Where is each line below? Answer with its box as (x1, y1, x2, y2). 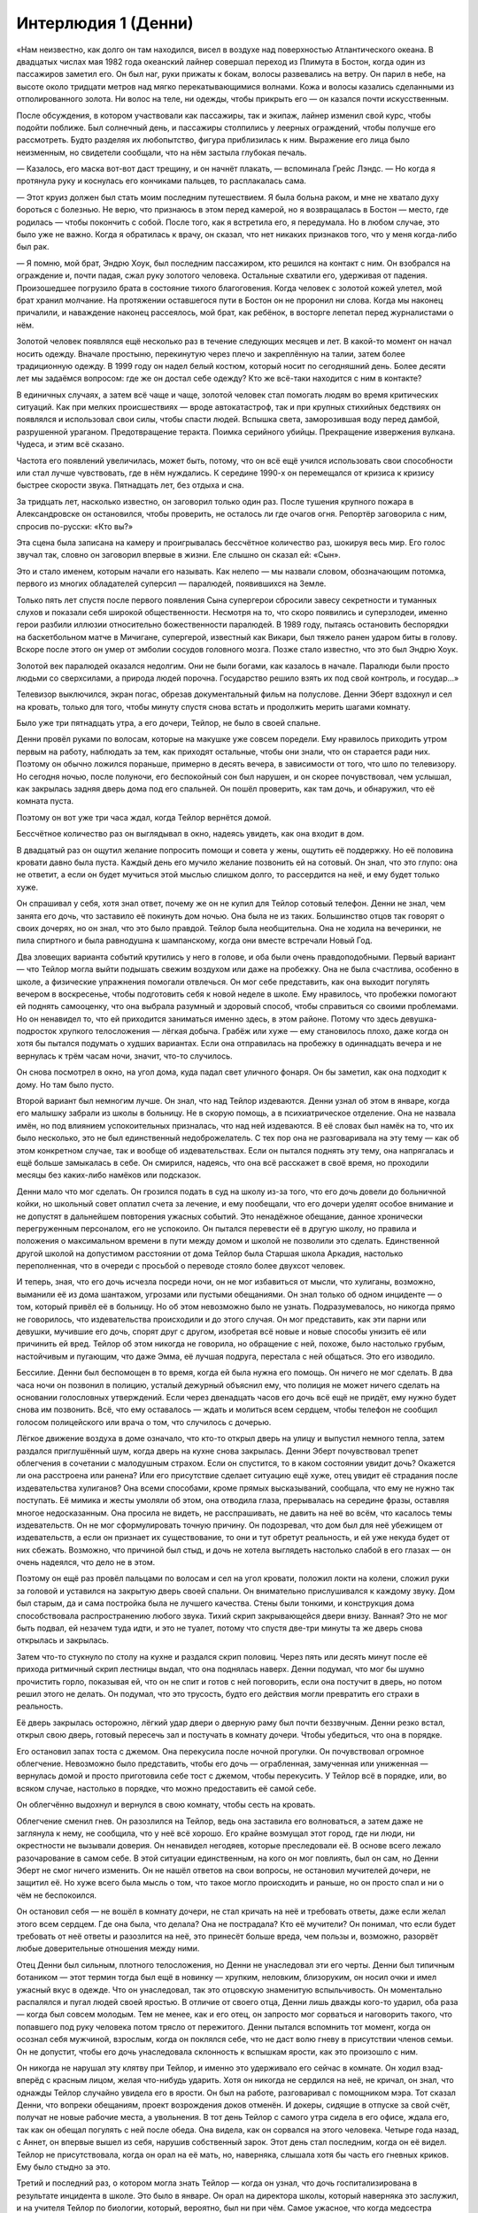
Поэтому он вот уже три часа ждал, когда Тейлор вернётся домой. (16, 812, 272, 822)
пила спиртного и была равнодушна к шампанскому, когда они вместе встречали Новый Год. (16, 935, 373, 946)
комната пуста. (16, 796, 74, 806)
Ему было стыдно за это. (16, 2162, 111, 2172)
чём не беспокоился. (16, 1890, 97, 1901)
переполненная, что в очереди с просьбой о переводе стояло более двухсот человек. (16, 1261, 345, 1271)
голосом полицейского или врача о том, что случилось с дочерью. (16, 1416, 272, 1427)
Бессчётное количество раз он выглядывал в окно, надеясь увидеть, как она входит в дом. (16, 829, 365, 839)
